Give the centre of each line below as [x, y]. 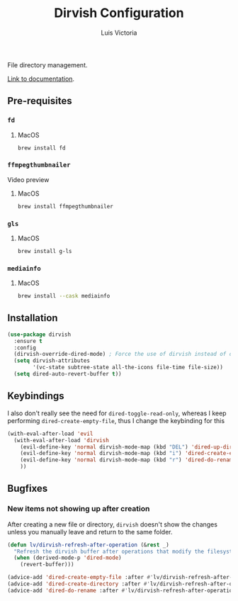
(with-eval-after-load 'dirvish [62, 440]
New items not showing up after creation [79, 509]
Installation [33, 318]
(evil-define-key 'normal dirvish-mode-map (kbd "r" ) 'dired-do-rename [128, 460]
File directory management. [47, 64]
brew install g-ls [45, 251]
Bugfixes [28, 489]
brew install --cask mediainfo [64, 296]
